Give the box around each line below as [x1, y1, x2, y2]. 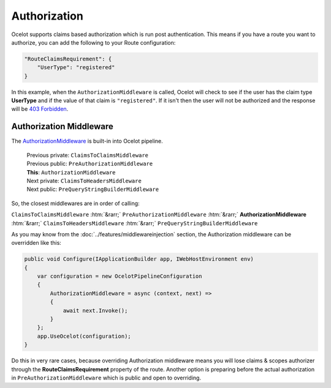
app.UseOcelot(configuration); [37, 332, 131, 340]
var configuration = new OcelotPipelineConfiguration [37, 273, 202, 280]
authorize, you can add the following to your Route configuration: [11, 39, 176, 46]
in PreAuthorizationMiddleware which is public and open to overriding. [11, 374, 202, 381]
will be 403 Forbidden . [11, 105, 69, 113]
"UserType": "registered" [37, 64, 115, 71]
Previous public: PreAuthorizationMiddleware [26, 160, 153, 168]
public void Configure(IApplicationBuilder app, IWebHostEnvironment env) [24, 256, 254, 263]
